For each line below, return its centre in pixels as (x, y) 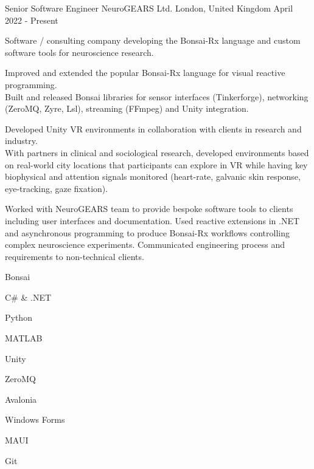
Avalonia (21, 399)
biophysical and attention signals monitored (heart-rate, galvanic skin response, (153, 176)
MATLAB (24, 338)
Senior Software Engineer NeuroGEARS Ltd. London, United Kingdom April (149, 8)
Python (19, 317)
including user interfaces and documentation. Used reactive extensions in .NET (152, 220)
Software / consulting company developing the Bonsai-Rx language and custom (153, 40)
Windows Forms (35, 419)
